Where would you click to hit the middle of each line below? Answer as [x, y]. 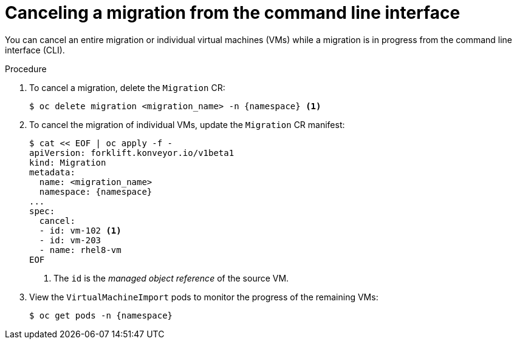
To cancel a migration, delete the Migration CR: [127, 87]
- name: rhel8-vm [80, 250]
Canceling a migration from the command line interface [233, 13]
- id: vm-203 [70, 240]
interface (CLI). [35, 50]
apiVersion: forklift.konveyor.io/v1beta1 [132, 153]
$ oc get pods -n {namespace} [101, 315]
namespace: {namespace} [96, 191]
